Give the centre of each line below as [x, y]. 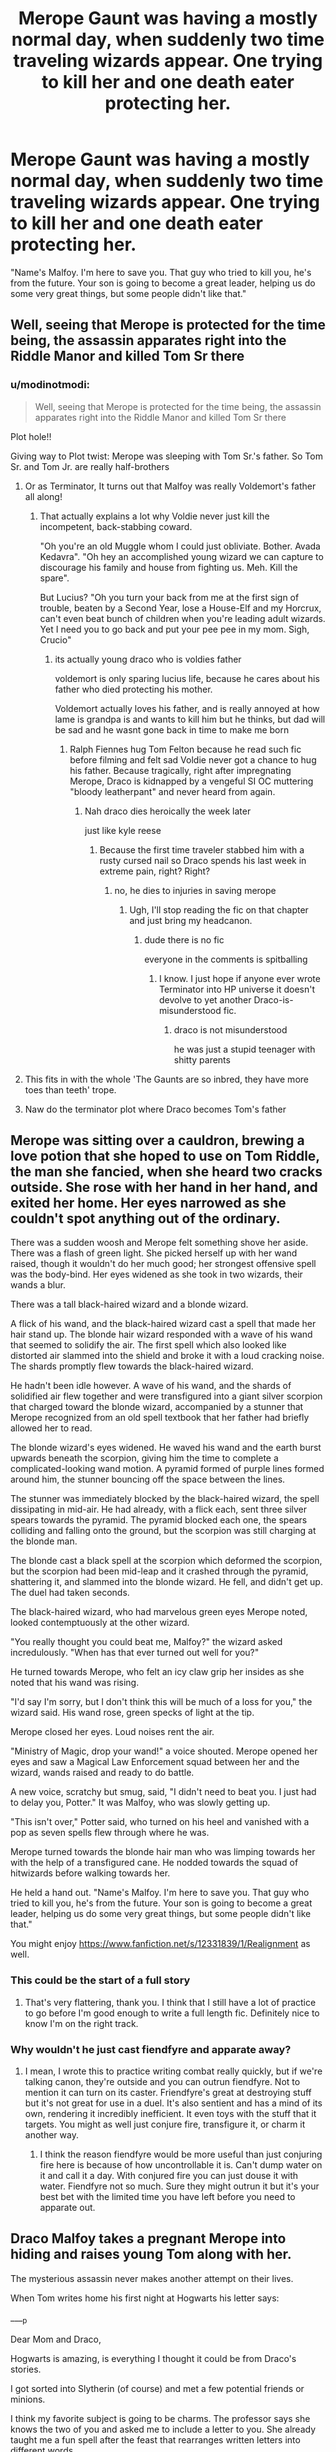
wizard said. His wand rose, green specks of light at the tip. [132, 1713]
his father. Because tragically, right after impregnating [180, 770]
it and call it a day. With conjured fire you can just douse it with [169, 2176]
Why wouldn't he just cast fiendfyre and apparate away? [151, 2049]
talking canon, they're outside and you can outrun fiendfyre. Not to [162, 2082]
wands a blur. [38, 1285]
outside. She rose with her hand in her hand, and [164, 1187]
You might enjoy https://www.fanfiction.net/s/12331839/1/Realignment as [160, 1944]
